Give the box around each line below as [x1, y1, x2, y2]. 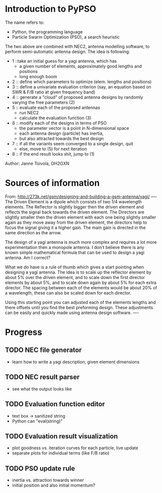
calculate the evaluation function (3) [19, 115, 91, 121]
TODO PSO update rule [5, 464, 75, 473]
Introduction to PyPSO [5, 3, 96, 15]
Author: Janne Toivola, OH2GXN [5, 160, 69, 166]
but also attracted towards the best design [19, 135, 104, 141]
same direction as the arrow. [5, 229, 62, 235]
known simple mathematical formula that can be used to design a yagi [5, 249, 145, 255]
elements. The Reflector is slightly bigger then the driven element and [5, 204, 144, 210]
